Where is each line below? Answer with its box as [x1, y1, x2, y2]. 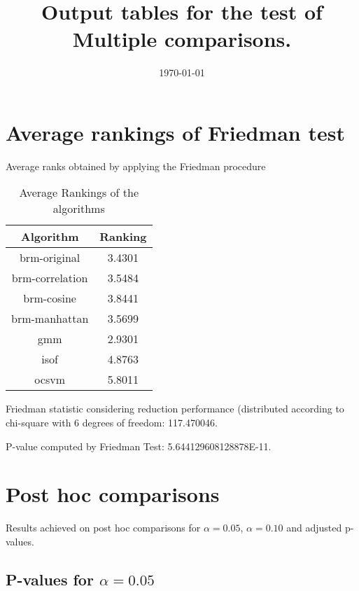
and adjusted [286, 520, 342, 535]
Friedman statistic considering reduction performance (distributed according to [6, 401, 344, 416]
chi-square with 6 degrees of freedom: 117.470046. [6, 415, 218, 430]
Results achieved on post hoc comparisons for [6, 520, 201, 535]
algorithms [52, 200, 105, 217]
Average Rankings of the [19, 184, 139, 201]
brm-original [19, 249, 80, 266]
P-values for [6, 568, 94, 590]
